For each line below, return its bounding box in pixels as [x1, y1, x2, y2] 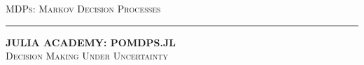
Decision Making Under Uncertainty [6, 48, 168, 63]
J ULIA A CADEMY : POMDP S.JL [6, 35, 176, 49]
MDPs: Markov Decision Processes [6, 1, 161, 15]
